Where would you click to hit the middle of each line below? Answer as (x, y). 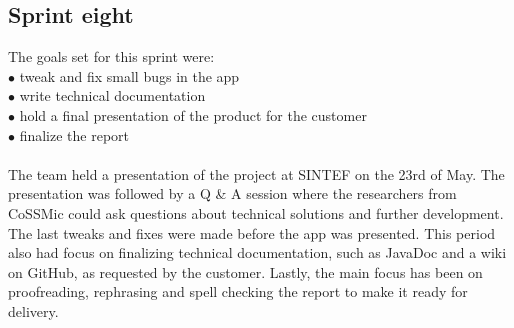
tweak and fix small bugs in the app (129, 75)
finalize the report (74, 134)
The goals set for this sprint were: (111, 56)
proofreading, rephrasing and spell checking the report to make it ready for (238, 291)
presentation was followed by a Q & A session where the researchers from (232, 193)
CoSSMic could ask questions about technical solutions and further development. (256, 212)
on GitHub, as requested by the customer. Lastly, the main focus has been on (245, 271)
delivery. (33, 310)
